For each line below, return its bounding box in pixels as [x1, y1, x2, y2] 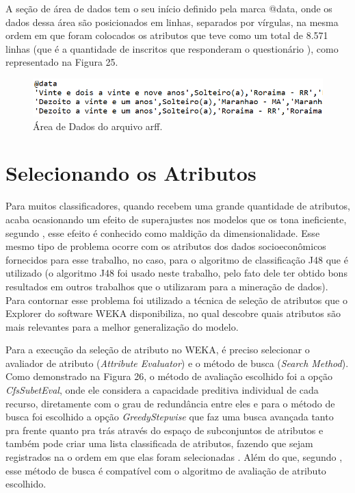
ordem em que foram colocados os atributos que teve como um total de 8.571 [5, 28, 328, 42]
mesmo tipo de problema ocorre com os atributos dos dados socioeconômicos [5, 239, 326, 253]
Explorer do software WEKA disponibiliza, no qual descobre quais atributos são [5, 306, 341, 320]
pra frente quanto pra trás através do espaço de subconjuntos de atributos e [5, 422, 324, 437]
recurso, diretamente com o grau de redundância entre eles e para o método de [5, 396, 335, 410]
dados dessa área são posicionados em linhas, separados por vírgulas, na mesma [5, 14, 339, 29]
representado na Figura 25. [5, 55, 118, 69]
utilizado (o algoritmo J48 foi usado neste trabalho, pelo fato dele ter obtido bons [5, 266, 347, 280]
